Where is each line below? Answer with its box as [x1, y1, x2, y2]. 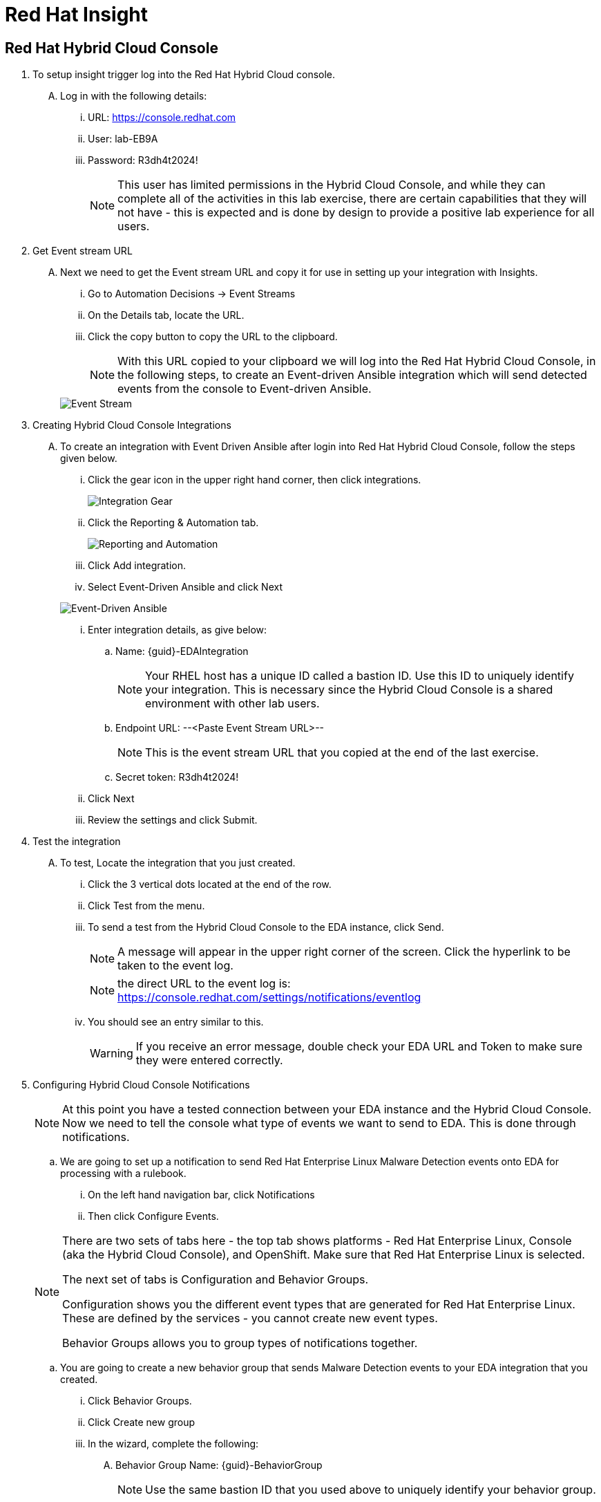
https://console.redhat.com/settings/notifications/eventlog [117, 990, 421, 1005]
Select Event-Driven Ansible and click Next [88, 581, 283, 593]
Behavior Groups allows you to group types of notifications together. [62, 1336, 418, 1351]
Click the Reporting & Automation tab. [88, 517, 259, 529]
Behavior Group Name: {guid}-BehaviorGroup [115, 1459, 323, 1472]
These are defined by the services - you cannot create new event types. [62, 1311, 438, 1326]
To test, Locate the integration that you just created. [60, 857, 296, 869]
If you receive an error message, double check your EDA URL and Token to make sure [135, 1039, 582, 1054]
